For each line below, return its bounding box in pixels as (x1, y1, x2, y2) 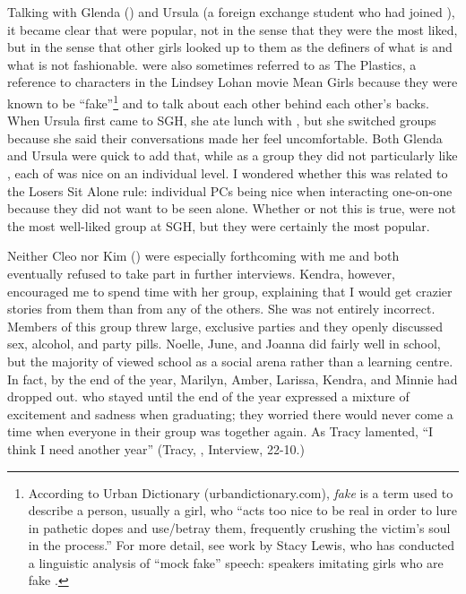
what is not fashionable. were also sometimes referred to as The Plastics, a (7, 55, 417, 73)
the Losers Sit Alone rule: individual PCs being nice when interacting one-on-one (7, 181, 453, 200)
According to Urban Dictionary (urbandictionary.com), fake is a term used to (28, 483, 453, 502)
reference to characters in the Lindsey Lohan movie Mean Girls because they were (7, 73, 458, 91)
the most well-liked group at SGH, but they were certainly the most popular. (7, 216, 430, 235)
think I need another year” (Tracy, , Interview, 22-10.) (7, 439, 305, 458)
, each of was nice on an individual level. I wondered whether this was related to (7, 164, 448, 182)
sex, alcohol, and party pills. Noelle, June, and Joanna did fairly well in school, (7, 334, 441, 353)
